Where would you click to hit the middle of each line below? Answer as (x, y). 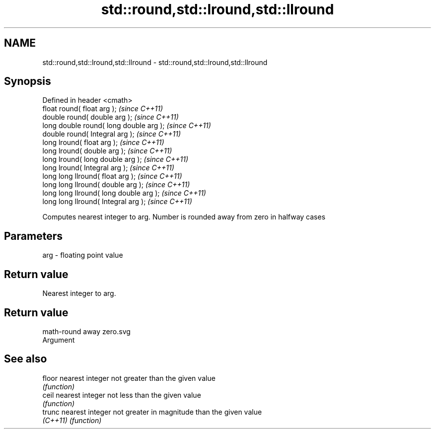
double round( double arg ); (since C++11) (110, 117)
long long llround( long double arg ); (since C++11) (124, 193)
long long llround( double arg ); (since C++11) (116, 185)
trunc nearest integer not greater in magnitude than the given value (152, 412)
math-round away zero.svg (86, 331)
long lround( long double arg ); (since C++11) (115, 159)
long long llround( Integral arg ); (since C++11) (117, 202)
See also (26, 359)
